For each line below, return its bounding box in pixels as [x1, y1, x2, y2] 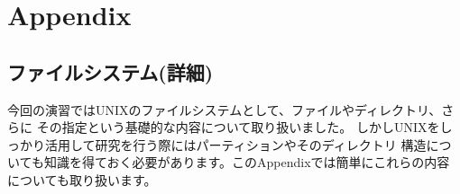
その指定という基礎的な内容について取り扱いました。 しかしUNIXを [36, 118, 440, 137]
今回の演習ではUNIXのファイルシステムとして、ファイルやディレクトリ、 [7, 100, 442, 119]
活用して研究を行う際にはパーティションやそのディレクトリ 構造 [44, 135, 427, 154]
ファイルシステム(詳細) [7, 57, 214, 85]
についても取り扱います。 [7, 170, 157, 189]
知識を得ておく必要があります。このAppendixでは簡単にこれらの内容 [43, 153, 450, 172]
